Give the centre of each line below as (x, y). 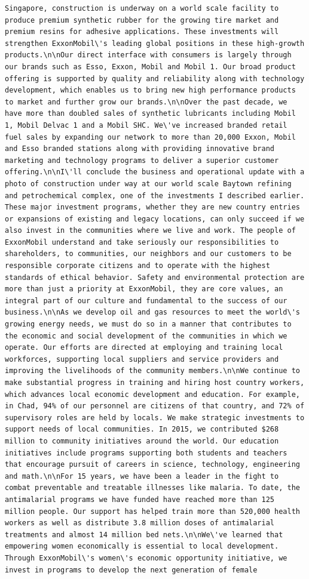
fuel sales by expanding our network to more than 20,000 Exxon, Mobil (150, 137)
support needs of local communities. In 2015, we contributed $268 (142, 429)
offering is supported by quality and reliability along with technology (155, 78)
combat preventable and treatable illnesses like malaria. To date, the (152, 488)
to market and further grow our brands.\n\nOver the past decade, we (146, 102)
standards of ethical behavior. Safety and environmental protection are (155, 277)
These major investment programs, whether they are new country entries (152, 207)
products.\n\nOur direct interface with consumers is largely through (148, 55)
